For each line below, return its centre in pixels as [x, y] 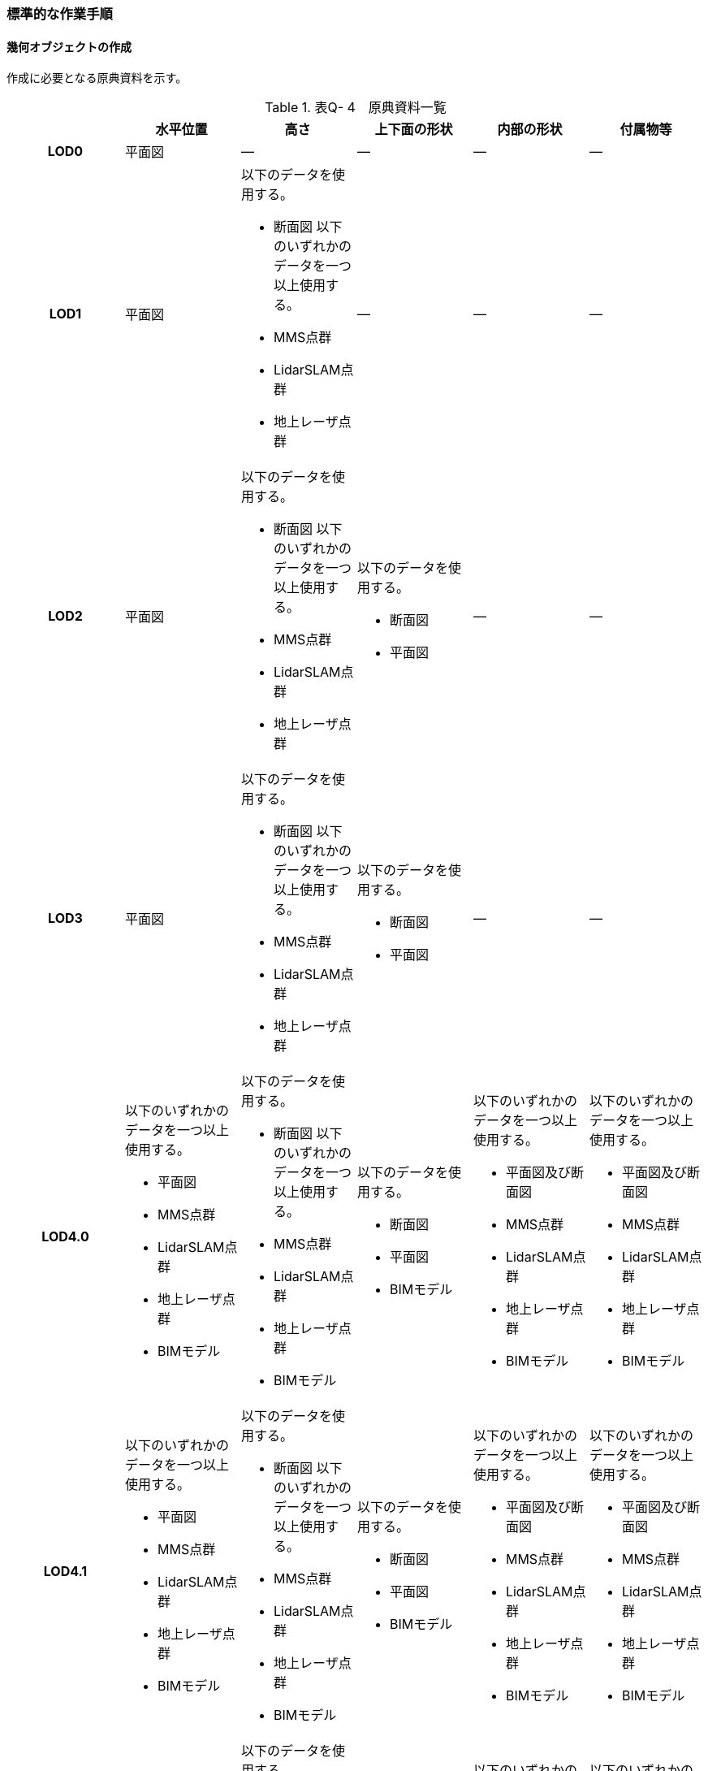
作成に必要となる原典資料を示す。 [97, 78]
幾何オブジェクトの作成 [69, 46]
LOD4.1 [65, 1572]
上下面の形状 [414, 130]
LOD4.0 [65, 1237]
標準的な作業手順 [60, 14]
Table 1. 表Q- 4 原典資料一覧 [356, 108]
